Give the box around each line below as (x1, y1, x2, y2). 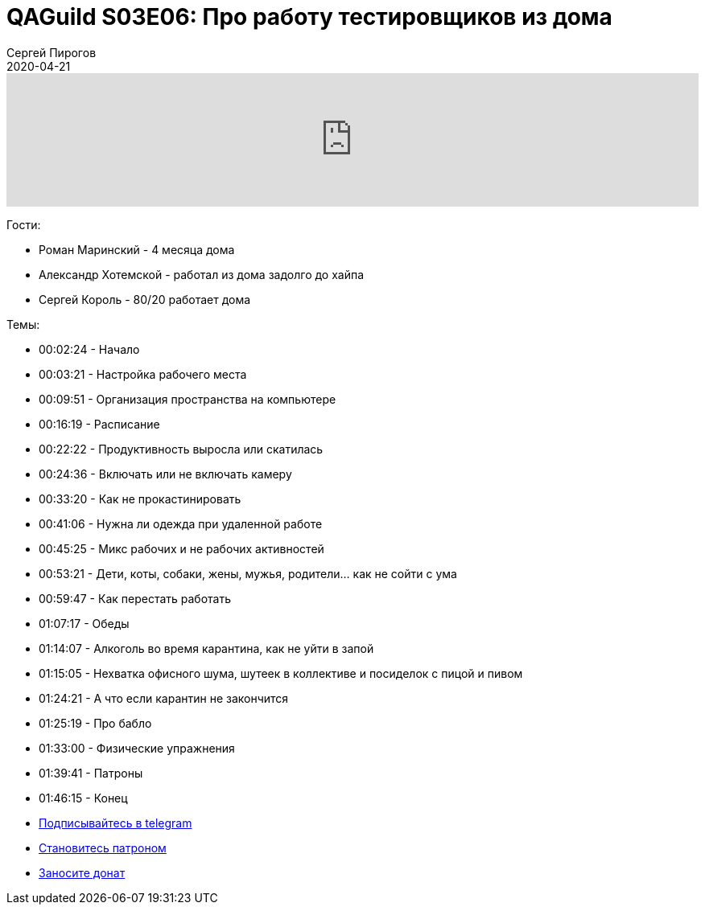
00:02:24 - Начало (39, 342, 140, 356)
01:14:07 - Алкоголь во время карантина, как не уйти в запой (39, 641, 374, 655)
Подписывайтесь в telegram (39, 815, 192, 830)
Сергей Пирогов (6, 45, 97, 60)
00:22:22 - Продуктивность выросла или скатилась (39, 441, 324, 456)
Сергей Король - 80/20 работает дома (39, 292, 251, 306)
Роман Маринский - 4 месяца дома (39, 242, 235, 256)
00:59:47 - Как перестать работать (39, 591, 232, 605)
